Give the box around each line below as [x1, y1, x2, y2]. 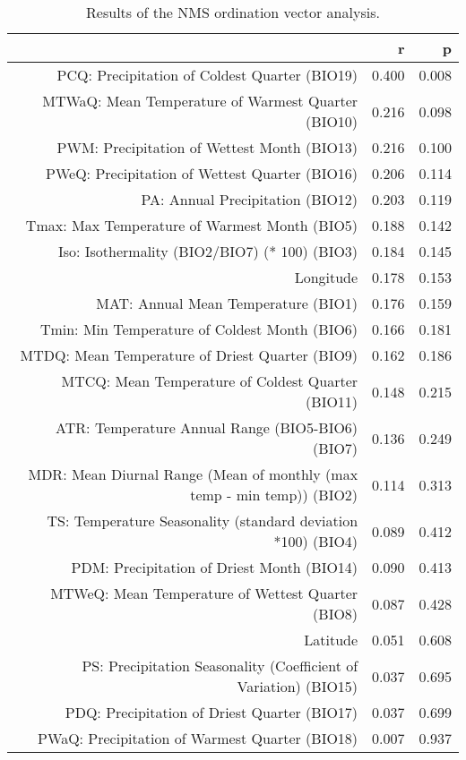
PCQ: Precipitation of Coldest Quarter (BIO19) [56, 64, 358, 85]
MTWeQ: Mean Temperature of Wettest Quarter [50, 583, 358, 603]
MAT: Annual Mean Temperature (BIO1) [96, 293, 358, 313]
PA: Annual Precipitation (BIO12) [141, 189, 358, 209]
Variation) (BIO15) [237, 676, 358, 696]
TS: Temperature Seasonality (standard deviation [47, 510, 358, 531]
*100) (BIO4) [273, 531, 358, 551]
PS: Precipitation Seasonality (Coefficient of [82, 655, 358, 676]
